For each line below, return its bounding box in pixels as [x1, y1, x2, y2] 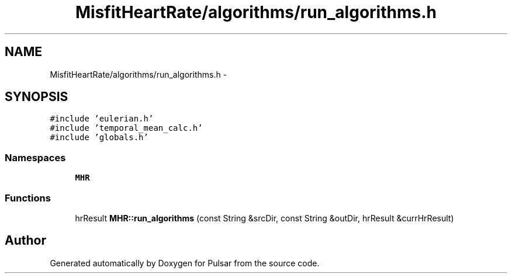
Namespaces [5, 151, 66, 164]
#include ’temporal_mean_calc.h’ [50, 123, 203, 133]
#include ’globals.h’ [50, 133, 148, 143]
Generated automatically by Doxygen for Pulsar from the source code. [50, 258, 320, 268]
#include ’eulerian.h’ [50, 114, 154, 124]
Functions [5, 192, 51, 204]
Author [5, 233, 46, 248]
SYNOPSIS [5, 89, 68, 105]
